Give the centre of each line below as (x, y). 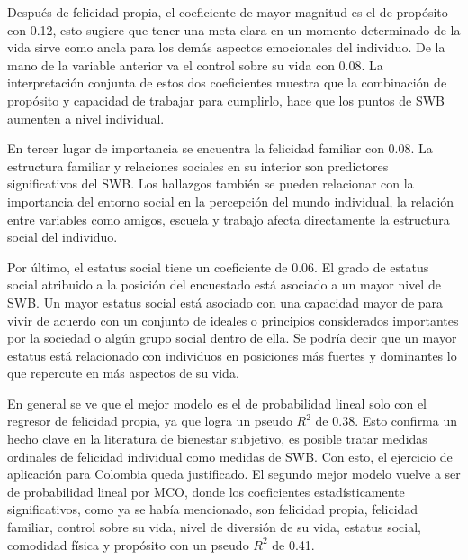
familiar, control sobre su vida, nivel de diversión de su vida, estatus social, (214, 527)
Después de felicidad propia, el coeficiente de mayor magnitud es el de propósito (228, 12)
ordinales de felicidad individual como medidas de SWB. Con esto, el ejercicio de (230, 456)
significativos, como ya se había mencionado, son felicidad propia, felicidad (213, 509)
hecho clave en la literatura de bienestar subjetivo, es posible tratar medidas (217, 439)
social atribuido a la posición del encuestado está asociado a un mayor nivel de (224, 285)
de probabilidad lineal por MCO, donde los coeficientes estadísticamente (206, 491)
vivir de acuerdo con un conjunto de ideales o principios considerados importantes (233, 320)
